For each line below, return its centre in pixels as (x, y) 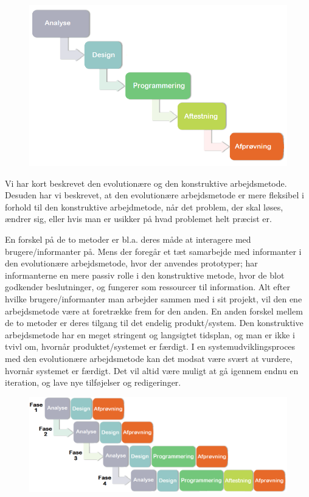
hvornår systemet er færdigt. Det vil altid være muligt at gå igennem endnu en (152, 370)
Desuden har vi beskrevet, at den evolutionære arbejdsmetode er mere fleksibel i (154, 195)
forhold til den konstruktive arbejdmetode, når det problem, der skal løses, (144, 207)
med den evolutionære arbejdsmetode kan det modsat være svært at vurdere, (149, 358)
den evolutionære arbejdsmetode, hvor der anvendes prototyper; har (131, 263)
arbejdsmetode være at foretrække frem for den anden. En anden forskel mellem (154, 311)
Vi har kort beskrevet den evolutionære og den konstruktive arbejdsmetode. (146, 183)
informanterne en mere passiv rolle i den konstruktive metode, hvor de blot (145, 275)
